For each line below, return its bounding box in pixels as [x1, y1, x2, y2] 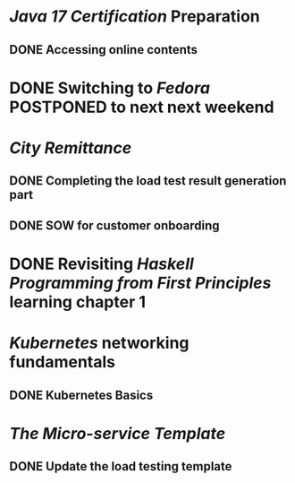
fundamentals [9, 352, 116, 373]
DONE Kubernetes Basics [9, 387, 154, 402]
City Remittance [9, 137, 132, 158]
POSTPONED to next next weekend [9, 97, 274, 117]
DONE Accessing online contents [9, 42, 198, 57]
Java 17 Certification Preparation [9, 6, 261, 27]
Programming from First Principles [9, 272, 272, 293]
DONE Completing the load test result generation [9, 173, 287, 189]
